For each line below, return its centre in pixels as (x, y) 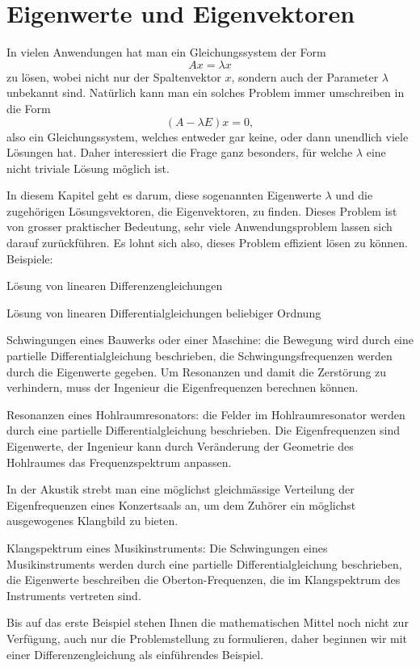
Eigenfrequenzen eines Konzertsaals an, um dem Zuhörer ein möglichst (181, 504)
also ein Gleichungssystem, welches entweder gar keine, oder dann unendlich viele (208, 136)
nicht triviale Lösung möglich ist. (88, 168)
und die (354, 195)
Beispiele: (30, 258)
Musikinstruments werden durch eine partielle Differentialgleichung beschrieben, (204, 563)
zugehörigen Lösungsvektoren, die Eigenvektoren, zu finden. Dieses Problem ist (202, 210)
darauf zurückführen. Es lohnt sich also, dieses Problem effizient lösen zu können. (207, 243)
